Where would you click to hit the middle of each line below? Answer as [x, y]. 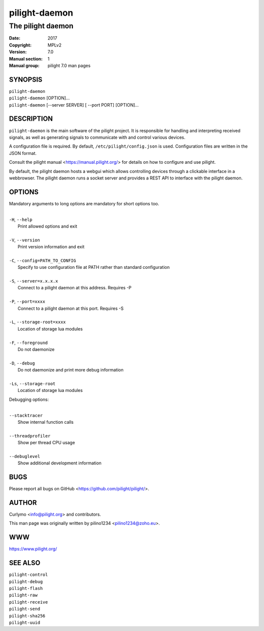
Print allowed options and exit [48, 226]
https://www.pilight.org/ [33, 549]
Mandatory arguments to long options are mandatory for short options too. [84, 203]
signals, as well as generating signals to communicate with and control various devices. [97, 137]
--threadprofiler [30, 436]
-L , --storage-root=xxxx [37, 322]
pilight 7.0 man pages [69, 65]
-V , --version [24, 240]
